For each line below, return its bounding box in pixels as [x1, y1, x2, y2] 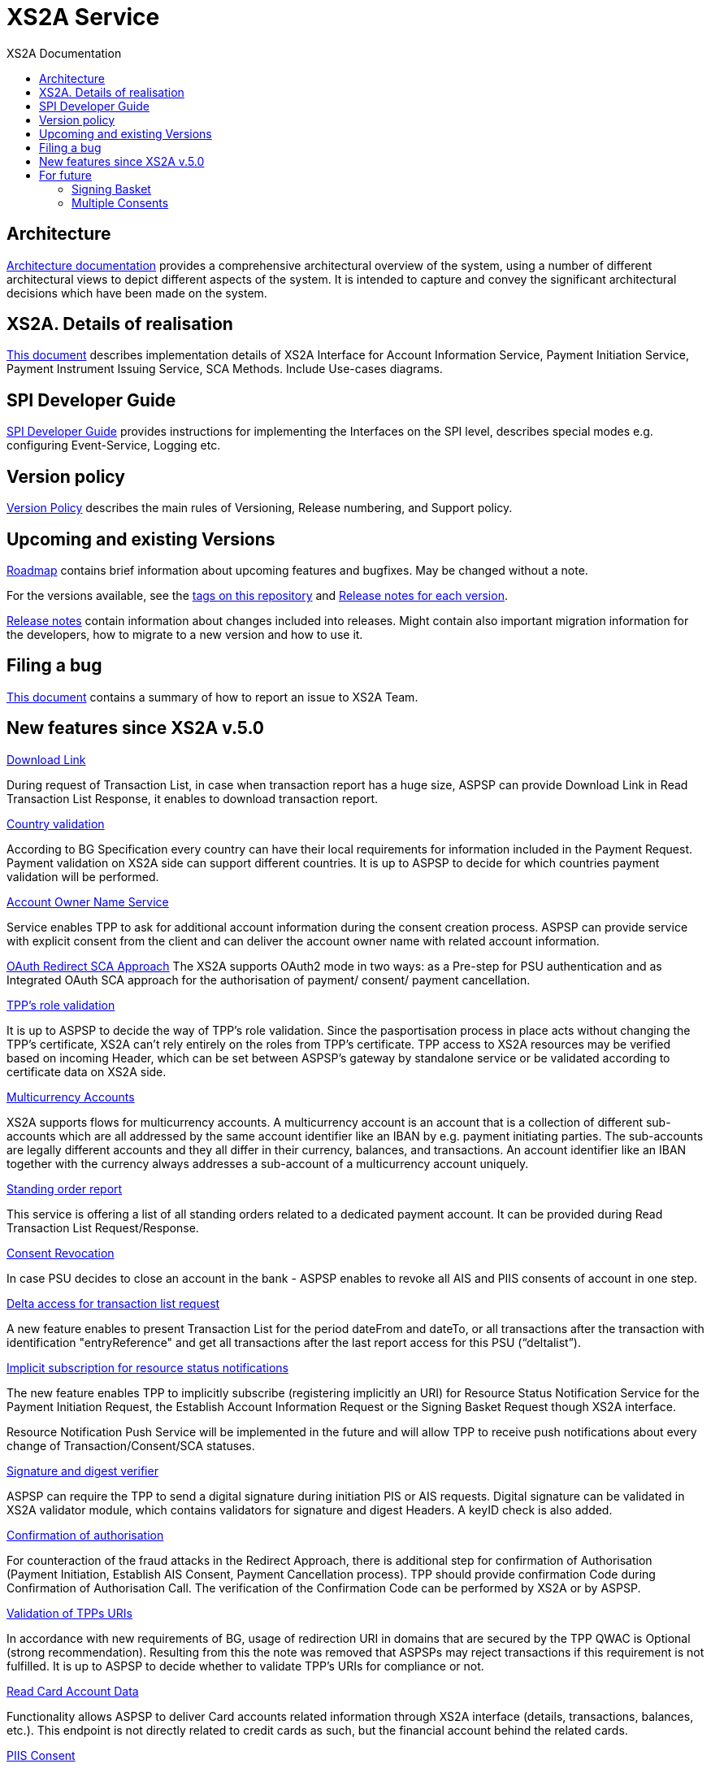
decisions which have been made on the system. [7, 285, 267, 300]
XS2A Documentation [7, 46, 122, 60]
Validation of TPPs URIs [7, 1605, 132, 1620]
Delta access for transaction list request [7, 1296, 220, 1310]
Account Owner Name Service [7, 894, 169, 909]
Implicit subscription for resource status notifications [7, 1360, 288, 1375]
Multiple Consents [72, 195, 169, 210]
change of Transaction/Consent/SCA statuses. [7, 1438, 255, 1453]
